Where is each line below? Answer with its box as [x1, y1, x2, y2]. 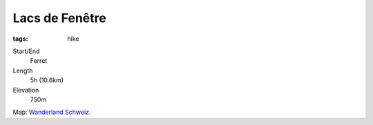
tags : [12, 35, 28, 43]
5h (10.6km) [30, 76, 64, 84]
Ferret [30, 57, 48, 65]
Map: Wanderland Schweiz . [12, 108, 91, 117]
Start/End [12, 47, 40, 55]
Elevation [12, 86, 39, 94]
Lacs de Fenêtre [12, 10, 106, 26]
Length [12, 66, 33, 75]
